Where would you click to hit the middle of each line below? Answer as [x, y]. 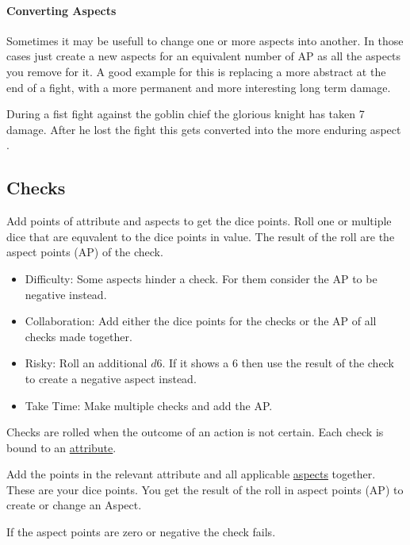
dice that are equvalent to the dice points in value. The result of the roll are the [201, 236]
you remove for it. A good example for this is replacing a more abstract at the [196, 71]
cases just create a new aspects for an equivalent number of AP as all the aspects [204, 56]
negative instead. [66, 294]
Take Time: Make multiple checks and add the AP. [149, 405]
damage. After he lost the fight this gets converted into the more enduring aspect [204, 129]
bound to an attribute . [61, 447]
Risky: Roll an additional [86, 363]
